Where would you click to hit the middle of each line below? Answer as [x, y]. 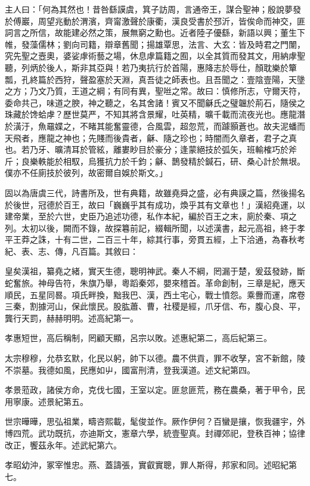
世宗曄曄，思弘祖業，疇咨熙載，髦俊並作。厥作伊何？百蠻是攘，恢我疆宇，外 [155, 421]
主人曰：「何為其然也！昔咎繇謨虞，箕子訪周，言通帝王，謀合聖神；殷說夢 [149, 9]
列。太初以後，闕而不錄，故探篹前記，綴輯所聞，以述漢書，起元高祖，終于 [151, 227]
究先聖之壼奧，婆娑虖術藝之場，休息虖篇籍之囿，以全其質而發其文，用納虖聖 [155, 56]
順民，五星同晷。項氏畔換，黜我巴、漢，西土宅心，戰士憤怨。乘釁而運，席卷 [155, 294]
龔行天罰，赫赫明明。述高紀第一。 [72, 318]
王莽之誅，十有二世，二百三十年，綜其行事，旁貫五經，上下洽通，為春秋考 [159, 239]
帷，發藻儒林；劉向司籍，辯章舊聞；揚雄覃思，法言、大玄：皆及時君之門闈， [155, 44]
